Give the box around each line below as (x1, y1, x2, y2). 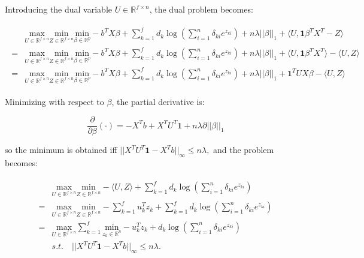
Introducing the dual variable (5, 3, 113, 15)
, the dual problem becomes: (149, 3, 253, 15)
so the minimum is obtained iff (5, 143, 117, 156)
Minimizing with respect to (5, 95, 104, 107)
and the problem (213, 143, 274, 156)
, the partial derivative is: (111, 95, 205, 107)
